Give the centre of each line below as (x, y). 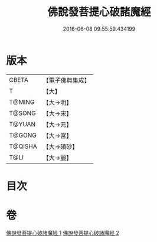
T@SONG (23, 113)
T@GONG (23, 135)
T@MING (22, 102)
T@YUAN (22, 124)
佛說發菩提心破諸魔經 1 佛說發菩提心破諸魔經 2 (63, 233)
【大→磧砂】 (60, 146)
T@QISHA (23, 146)
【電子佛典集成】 (66, 80)
